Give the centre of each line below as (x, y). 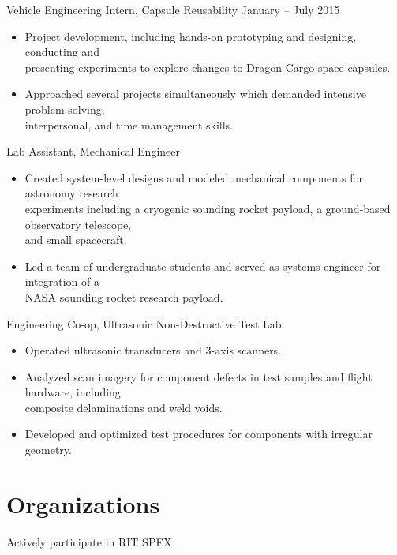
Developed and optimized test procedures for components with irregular (198, 434)
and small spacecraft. (76, 240)
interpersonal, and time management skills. (129, 124)
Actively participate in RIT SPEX (89, 541)
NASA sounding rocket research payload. (124, 296)
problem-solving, (65, 109)
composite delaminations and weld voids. (124, 407)
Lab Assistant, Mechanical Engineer (93, 151)
